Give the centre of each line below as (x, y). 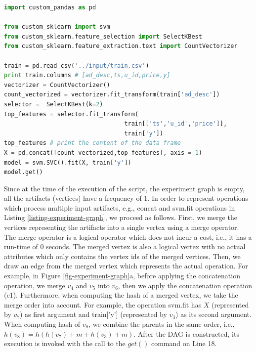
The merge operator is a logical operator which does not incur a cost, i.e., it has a (128, 237)
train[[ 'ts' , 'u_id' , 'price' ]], (176, 124)
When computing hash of (42, 324)
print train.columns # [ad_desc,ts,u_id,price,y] (87, 75)
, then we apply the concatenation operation (185, 285)
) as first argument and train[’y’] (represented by (93, 314)
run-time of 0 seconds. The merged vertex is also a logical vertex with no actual (125, 246)
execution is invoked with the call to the (65, 343)
